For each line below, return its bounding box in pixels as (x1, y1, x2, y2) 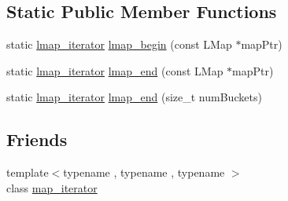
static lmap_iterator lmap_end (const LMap (6, 62, 223, 79)
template (6, 164, 49, 181)
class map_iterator (6, 179, 98, 196)
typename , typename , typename (63, 164, 225, 181)
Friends (6, 127, 68, 152)
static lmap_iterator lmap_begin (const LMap (6, 36, 232, 53)
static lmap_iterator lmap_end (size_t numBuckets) (6, 89, 262, 105)
